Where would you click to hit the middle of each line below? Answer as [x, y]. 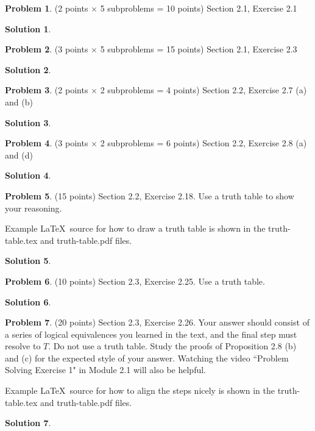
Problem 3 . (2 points [47, 90]
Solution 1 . [28, 28]
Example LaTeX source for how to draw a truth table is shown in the [135, 228]
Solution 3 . [28, 122]
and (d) [19, 155]
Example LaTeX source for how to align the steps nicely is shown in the [140, 390]
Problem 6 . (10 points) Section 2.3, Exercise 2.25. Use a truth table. [135, 281]
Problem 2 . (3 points [47, 49]
